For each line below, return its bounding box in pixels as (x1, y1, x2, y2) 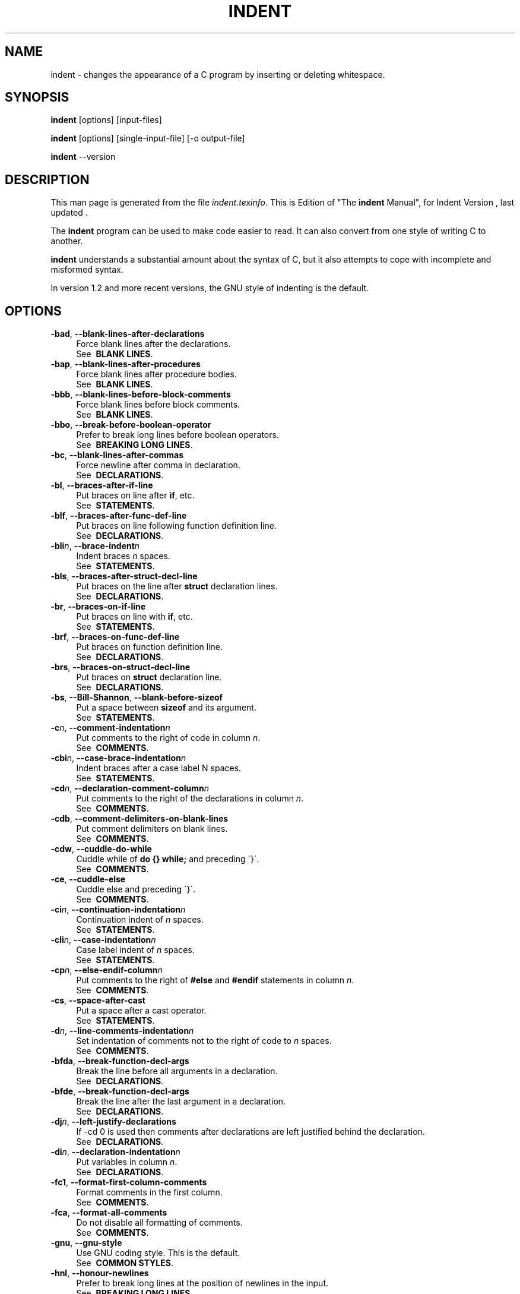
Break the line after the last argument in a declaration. (76, 1096, 286, 1107)
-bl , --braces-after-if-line (50, 480, 153, 491)
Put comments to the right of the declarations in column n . (76, 793, 304, 804)
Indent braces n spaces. (76, 551, 170, 561)
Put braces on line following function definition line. (76, 520, 277, 531)
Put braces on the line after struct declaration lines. (76, 581, 278, 592)
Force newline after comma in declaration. (76, 460, 240, 471)
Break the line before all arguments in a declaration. (76, 1066, 278, 1077)
